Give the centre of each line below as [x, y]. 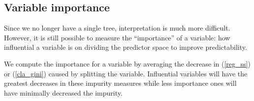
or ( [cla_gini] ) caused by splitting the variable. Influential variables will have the [126, 73]
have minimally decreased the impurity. [63, 92]
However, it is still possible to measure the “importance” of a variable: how [117, 37]
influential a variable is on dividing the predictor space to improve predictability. [126, 47]
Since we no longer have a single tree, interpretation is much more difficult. [117, 28]
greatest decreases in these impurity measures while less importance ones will [120, 83]
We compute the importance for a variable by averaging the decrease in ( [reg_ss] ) [127, 63]
